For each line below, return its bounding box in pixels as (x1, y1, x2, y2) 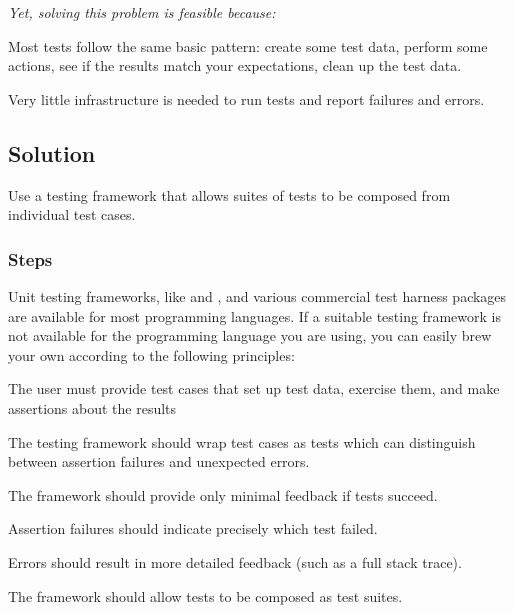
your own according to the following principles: (8, 344, 295, 365)
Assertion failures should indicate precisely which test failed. (8, 518, 378, 539)
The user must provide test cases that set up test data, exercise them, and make (8, 378, 500, 399)
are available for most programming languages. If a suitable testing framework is (8, 305, 501, 326)
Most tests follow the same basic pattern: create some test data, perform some (8, 35, 488, 56)
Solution (8, 137, 96, 168)
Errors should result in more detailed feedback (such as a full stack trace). (8, 551, 462, 572)
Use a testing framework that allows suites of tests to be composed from (8, 184, 451, 205)
